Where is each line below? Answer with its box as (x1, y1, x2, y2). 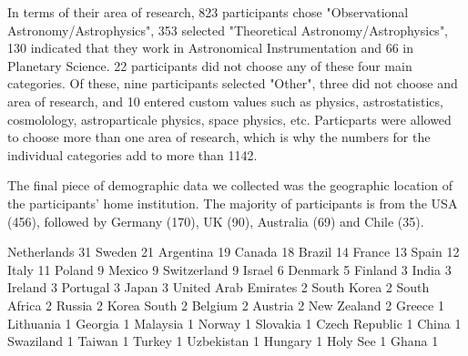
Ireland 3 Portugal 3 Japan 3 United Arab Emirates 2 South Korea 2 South (7, 278, 430, 297)
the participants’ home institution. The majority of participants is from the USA (7, 193, 458, 212)
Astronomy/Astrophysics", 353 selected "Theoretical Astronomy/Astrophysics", (7, 20, 449, 39)
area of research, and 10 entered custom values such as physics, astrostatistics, (7, 91, 443, 110)
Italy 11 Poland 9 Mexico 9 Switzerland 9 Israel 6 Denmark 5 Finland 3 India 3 (7, 259, 452, 279)
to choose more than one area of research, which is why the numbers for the (7, 127, 431, 147)
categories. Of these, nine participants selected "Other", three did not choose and (7, 74, 458, 93)
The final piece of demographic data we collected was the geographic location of (7, 176, 453, 195)
